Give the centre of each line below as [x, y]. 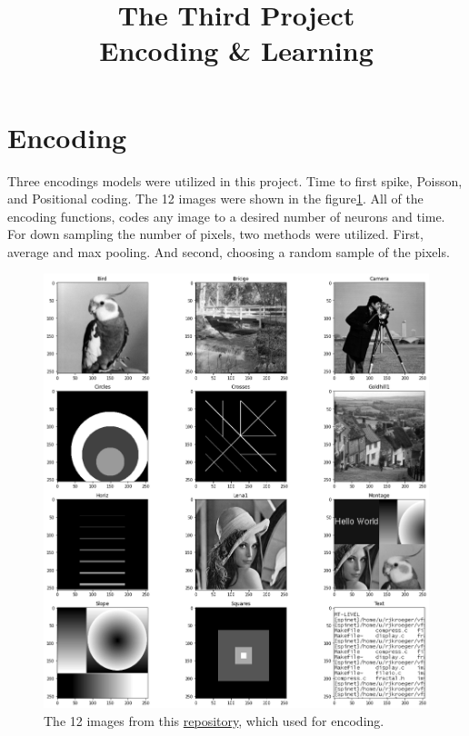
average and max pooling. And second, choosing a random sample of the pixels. [229, 251]
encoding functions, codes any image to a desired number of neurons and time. [226, 216]
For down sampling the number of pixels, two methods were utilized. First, [215, 234]
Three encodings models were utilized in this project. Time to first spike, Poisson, [235, 180]
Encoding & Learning [236, 50]
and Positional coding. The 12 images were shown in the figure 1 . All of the [215, 199]
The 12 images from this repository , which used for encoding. [214, 720]
